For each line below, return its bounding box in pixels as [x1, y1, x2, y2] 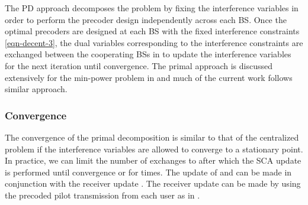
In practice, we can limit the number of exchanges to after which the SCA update [5, 154, 301, 167]
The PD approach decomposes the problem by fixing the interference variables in [5, 2, 299, 14]
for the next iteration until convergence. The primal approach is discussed [5, 59, 273, 71]
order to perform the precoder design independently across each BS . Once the [5, 13, 287, 25]
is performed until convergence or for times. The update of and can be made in [5, 165, 292, 178]
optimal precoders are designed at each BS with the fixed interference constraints [5, 25, 300, 37]
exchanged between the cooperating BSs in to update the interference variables [5, 48, 291, 60]
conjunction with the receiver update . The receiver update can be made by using [5, 177, 301, 190]
